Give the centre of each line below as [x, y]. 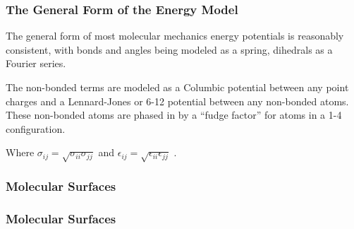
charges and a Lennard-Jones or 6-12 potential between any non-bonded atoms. [177, 101]
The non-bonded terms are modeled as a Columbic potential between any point [177, 87]
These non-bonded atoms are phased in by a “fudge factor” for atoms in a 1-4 [174, 115]
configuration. [36, 128]
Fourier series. [36, 63]
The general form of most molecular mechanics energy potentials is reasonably [175, 36]
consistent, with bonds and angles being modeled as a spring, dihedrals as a [169, 49]
